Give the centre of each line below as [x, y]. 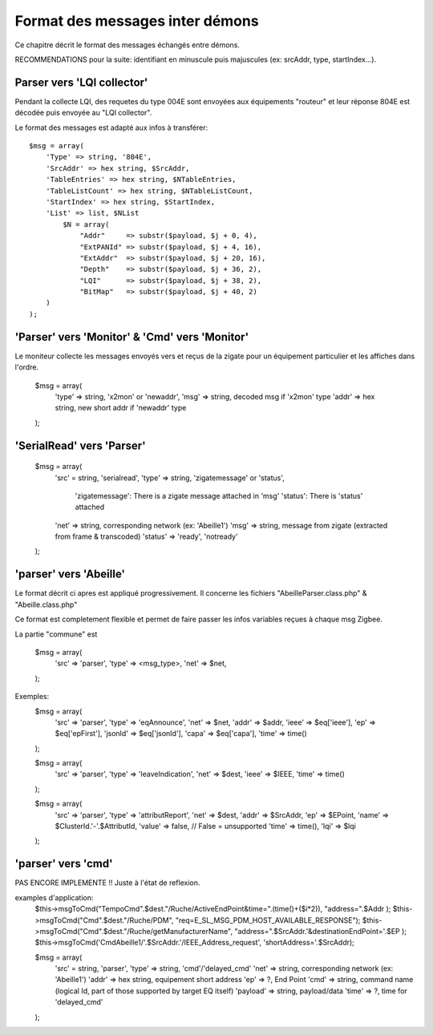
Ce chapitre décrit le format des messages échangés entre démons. [127, 45]
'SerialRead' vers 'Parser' [80, 445]
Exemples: [32, 697]
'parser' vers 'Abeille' [70, 574]
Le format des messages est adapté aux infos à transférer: [111, 127]
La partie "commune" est [56, 634]
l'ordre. [27, 367]
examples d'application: [54, 897]
